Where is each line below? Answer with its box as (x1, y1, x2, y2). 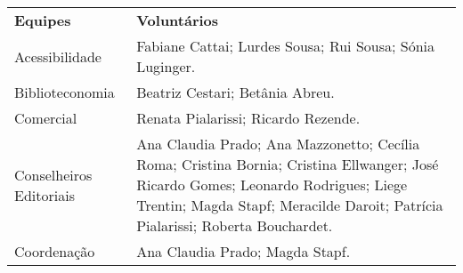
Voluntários (136, 10, 219, 30)
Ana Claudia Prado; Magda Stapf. (136, 241, 351, 261)
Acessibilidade (14, 45, 102, 67)
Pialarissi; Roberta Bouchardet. (136, 215, 333, 236)
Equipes (14, 10, 71, 30)
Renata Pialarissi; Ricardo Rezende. (136, 108, 361, 128)
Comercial (14, 108, 77, 128)
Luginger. (136, 56, 196, 76)
